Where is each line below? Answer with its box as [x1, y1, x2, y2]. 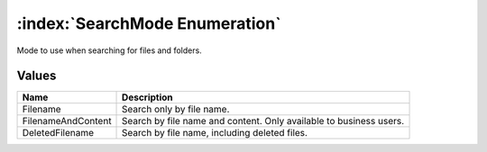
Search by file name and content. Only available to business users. [122, 115, 405, 128]
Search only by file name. [122, 103, 230, 116]
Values [16, 68, 57, 84]
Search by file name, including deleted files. [122, 127, 308, 139]
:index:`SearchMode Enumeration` [16, 13, 281, 33]
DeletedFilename [22, 127, 95, 139]
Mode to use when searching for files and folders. [16, 45, 202, 56]
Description [122, 91, 173, 103]
